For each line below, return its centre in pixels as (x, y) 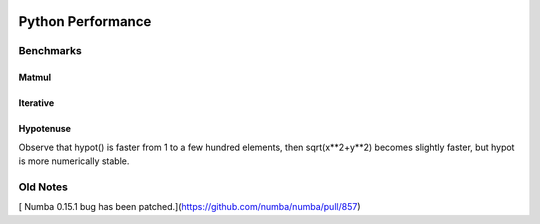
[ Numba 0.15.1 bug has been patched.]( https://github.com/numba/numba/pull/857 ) (189, 207)
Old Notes (43, 187)
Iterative (36, 103)
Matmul (35, 77)
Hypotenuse (45, 129)
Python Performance (85, 21)
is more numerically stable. (74, 161)
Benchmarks (50, 51)
